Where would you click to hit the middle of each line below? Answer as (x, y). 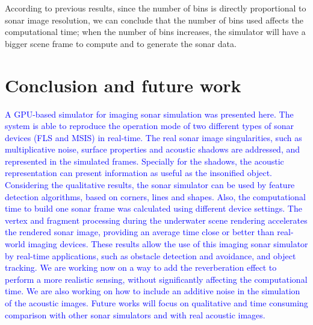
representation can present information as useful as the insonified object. (138, 173)
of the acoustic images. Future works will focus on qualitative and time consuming (156, 303)
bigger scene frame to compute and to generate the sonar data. (121, 43)
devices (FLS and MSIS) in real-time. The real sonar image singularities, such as (153, 137)
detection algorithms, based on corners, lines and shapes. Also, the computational (155, 196)
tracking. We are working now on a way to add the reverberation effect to (141, 267)
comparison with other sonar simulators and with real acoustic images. (135, 314)
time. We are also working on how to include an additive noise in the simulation (153, 291)
